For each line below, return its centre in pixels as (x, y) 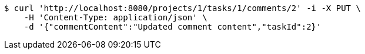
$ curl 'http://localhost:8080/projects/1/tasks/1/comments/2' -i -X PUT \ (182, 8)
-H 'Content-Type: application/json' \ (115, 17)
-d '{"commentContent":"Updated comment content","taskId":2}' (173, 27)
